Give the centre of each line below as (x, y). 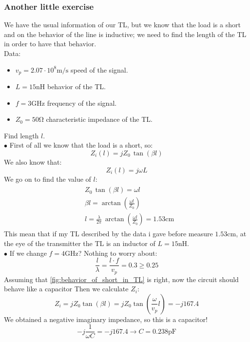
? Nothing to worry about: (118, 253)
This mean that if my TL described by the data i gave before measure (108, 234)
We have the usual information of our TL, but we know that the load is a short (122, 25)
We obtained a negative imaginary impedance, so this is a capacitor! (106, 319)
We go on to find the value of (48, 179)
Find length (21, 135)
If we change (28, 253)
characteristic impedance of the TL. (99, 119)
